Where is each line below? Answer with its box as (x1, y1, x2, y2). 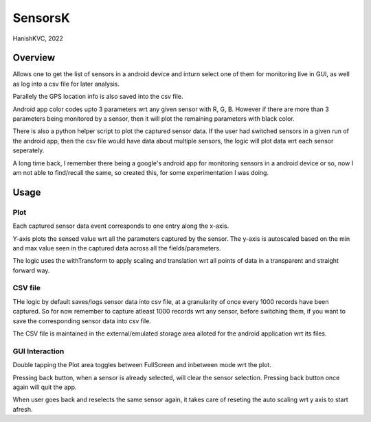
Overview (12, 52, 56, 64)
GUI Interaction (12, 347, 65, 356)
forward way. (12, 266, 50, 274)
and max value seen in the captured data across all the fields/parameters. (12, 244, 221, 252)
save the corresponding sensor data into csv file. (12, 316, 151, 325)
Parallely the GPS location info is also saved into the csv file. (12, 93, 183, 101)
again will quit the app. (12, 383, 77, 391)
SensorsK (12, 10, 70, 25)
